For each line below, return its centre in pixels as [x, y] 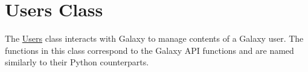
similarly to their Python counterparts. [77, 62]
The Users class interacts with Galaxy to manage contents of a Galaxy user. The [154, 38]
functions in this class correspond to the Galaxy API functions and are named [149, 50]
